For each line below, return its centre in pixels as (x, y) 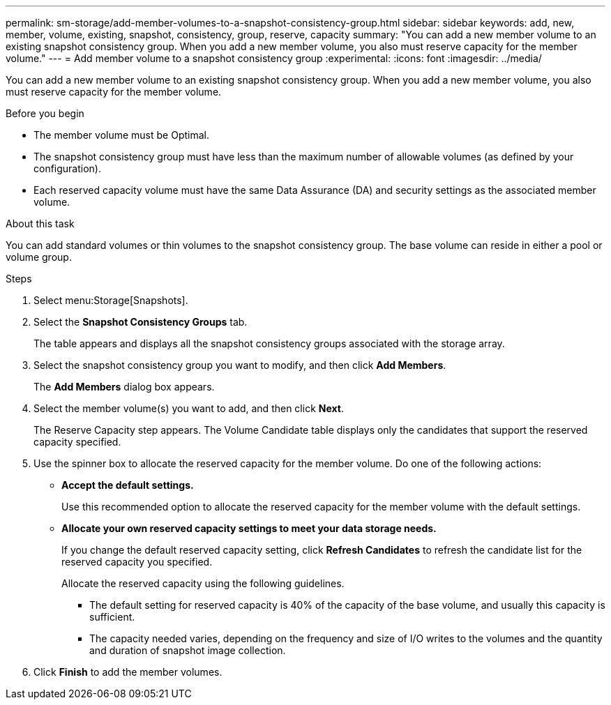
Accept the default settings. (128, 485)
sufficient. (112, 617)
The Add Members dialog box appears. (124, 387)
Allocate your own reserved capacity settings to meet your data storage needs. (249, 528)
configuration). (68, 168)
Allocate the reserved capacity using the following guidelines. (203, 583)
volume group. (39, 257)
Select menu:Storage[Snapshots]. (111, 300)
